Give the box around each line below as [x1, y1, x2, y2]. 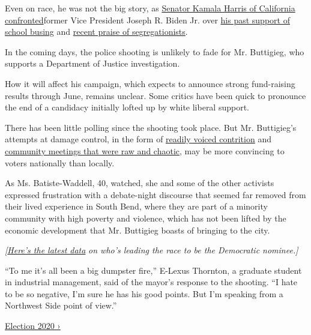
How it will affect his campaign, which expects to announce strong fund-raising [5, 77, 295, 89]
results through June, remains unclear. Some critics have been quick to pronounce [5, 89, 306, 101]
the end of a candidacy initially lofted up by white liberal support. [5, 101, 250, 113]
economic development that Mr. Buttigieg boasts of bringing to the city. [5, 223, 270, 236]
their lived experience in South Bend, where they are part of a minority [5, 200, 268, 213]
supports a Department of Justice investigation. [5, 57, 180, 70]
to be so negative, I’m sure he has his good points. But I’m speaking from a [5, 287, 283, 300]
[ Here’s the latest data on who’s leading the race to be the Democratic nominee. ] [5, 244, 298, 256]
